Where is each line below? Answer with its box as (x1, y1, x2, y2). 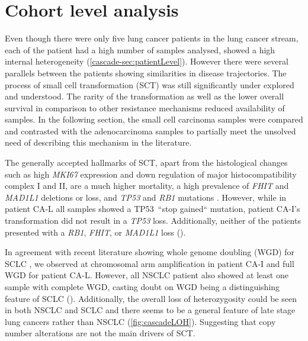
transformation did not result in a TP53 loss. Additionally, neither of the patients (5, 214, 301, 227)
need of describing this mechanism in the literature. (5, 136, 192, 149)
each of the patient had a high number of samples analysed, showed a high (5, 43, 275, 56)
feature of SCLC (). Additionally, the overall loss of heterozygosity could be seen (5, 292, 297, 304)
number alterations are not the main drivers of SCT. (5, 327, 195, 339)
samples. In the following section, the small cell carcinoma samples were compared (5, 113, 303, 126)
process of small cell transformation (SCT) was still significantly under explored (5, 78, 294, 91)
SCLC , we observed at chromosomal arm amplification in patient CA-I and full (5, 257, 294, 269)
